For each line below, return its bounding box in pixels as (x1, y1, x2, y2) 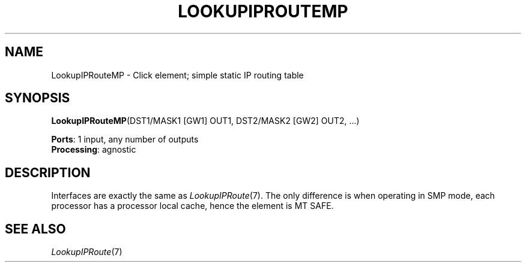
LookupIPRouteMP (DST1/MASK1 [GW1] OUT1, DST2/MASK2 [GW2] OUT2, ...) (51, 116, 360, 126)
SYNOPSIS (5, 90, 70, 106)
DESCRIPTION (5, 165, 91, 180)
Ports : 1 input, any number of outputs (51, 134, 199, 145)
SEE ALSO (5, 221, 66, 236)
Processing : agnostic (51, 144, 136, 155)
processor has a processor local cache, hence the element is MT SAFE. (51, 201, 334, 211)
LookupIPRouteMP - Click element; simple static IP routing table (51, 69, 304, 80)
